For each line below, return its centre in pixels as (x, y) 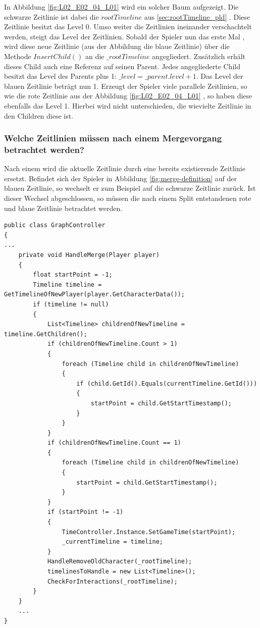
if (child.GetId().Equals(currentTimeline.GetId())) (167, 383)
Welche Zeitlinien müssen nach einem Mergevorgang (113, 138)
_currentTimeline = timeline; (112, 542)
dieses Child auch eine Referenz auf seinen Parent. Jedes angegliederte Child (122, 66)
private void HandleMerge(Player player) (89, 255)
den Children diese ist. (39, 115)
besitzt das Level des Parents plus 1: (60, 76)
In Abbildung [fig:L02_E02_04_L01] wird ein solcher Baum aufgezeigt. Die (121, 7)
